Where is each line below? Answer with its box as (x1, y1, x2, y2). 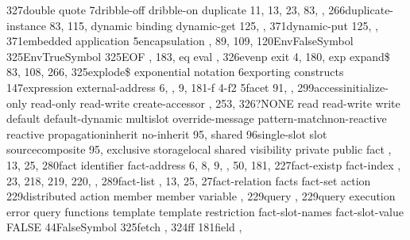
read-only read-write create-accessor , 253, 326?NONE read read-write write (30, 94, 400, 111)
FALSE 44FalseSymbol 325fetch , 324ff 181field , (6, 219, 242, 235)
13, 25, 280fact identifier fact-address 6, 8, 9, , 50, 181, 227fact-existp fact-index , (6, 156, 401, 173)
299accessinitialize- (297, 78, 389, 95)
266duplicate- (328, 2, 394, 17)
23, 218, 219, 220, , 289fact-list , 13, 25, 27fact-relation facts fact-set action (6, 172, 371, 189)
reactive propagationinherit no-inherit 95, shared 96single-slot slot (6, 125, 327, 142)
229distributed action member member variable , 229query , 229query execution (6, 188, 396, 204)
